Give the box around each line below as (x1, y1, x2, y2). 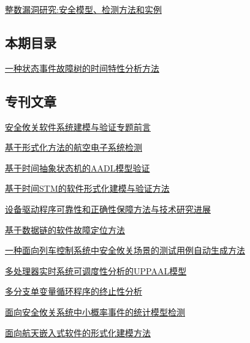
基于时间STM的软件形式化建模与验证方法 (5, 182, 170, 195)
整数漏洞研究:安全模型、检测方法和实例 (5, 3, 162, 15)
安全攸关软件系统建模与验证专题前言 (5, 120, 151, 133)
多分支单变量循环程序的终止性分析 (5, 285, 142, 298)
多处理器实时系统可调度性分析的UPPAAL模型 (5, 264, 187, 277)
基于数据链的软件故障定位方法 (5, 223, 125, 236)
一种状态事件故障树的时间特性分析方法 (5, 61, 159, 74)
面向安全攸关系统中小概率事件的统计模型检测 (5, 305, 185, 318)
